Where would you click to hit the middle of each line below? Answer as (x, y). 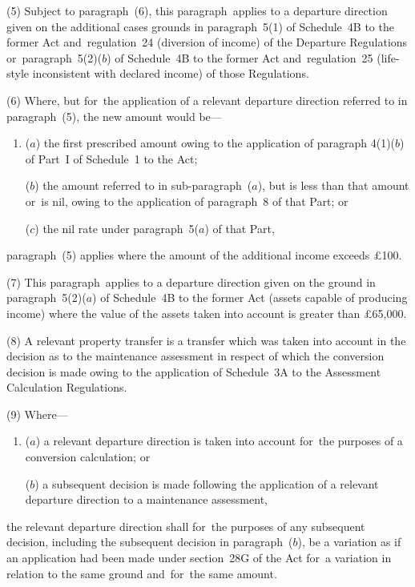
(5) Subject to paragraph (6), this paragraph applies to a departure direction (197, 10)
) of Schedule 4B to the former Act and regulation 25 (240, 57)
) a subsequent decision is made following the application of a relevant (207, 483)
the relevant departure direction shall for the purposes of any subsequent (186, 526)
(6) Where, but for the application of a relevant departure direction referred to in (207, 100)
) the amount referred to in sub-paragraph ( (143, 185)
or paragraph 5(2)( (54, 57)
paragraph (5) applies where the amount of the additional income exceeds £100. (204, 255)
